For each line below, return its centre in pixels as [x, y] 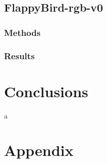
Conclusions [46, 91]
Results [19, 55]
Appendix [39, 150]
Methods [22, 32]
